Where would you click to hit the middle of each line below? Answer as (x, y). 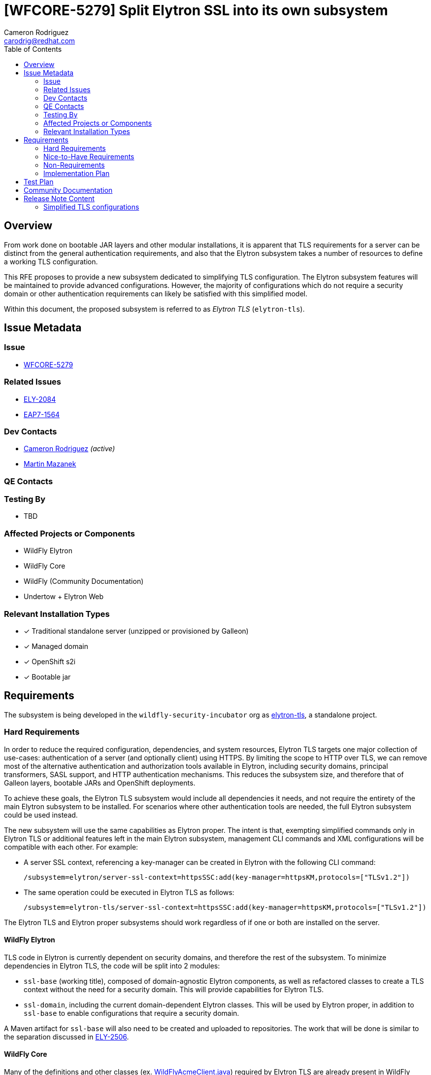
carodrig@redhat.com (40, 40)
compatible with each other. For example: (71, 847)
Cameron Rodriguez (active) (69, 449)
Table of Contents (33, 49)
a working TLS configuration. (51, 261)
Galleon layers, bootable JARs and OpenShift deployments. (100, 783)
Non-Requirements (74, 165)
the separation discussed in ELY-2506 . (66, 1037)
